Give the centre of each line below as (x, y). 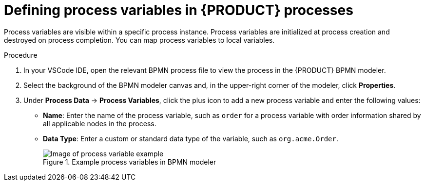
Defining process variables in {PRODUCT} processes (179, 10)
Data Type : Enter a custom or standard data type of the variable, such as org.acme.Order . (191, 138)
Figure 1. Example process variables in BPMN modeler (130, 162)
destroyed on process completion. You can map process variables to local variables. (139, 40)
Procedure (21, 55)
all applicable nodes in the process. (100, 123)
